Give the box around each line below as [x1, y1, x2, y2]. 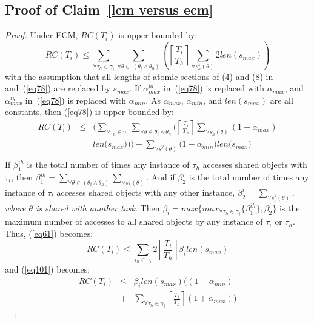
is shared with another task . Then [36, 202, 160, 214]
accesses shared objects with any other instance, [56, 186, 235, 199]
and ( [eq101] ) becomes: [5, 263, 90, 276]
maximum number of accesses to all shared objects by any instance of [5, 215, 263, 228]
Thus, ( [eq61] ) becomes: [5, 227, 93, 240]
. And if [146, 171, 175, 183]
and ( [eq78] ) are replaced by [5, 82, 110, 94]
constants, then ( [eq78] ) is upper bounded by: [5, 105, 174, 118]
